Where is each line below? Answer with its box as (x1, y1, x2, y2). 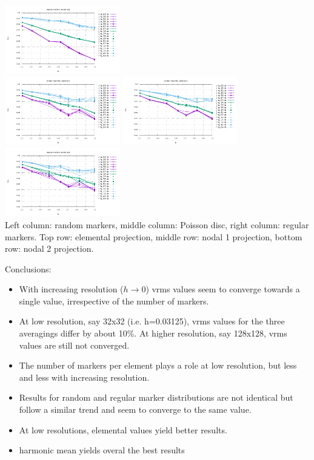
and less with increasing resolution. (19, 370, 150, 383)
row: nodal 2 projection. (5, 242, 94, 255)
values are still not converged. (19, 338, 130, 351)
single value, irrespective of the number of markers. (19, 294, 209, 307)
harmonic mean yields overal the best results (19, 444, 185, 456)
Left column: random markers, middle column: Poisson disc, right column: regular (5, 218, 309, 231)
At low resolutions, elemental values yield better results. (19, 423, 227, 436)
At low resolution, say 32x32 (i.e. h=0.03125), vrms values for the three (19, 315, 285, 327)
